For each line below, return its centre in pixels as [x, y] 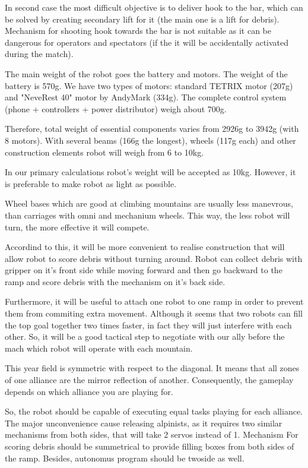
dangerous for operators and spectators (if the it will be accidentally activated [147, 42]
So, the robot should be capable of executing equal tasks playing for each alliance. [154, 411]
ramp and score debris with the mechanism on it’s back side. [115, 281]
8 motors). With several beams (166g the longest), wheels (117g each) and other [150, 140]
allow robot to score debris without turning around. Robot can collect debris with [154, 258]
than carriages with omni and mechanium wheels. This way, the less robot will [147, 215]
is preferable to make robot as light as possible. [91, 183]
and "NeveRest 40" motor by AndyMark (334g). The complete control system [146, 97]
